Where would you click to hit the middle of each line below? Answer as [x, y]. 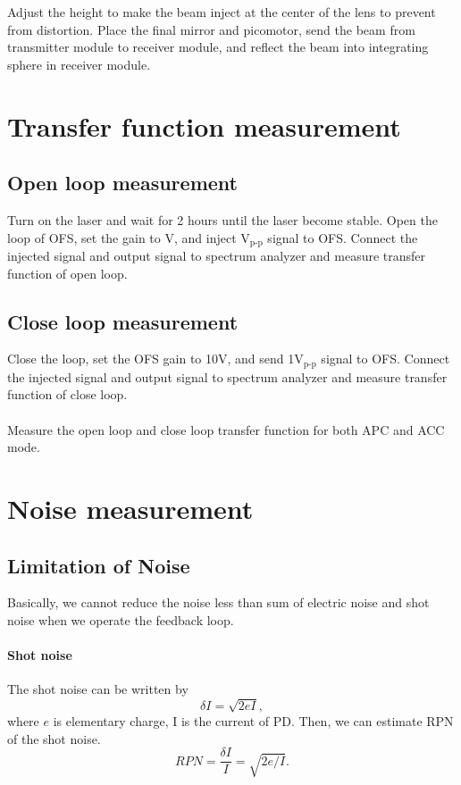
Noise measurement [130, 508]
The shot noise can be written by [98, 689]
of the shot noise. [54, 738]
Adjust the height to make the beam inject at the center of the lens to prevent [222, 12]
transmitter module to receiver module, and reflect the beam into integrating [218, 47]
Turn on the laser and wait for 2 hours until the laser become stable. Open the [222, 219]
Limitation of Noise [99, 565]
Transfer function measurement [204, 125]
